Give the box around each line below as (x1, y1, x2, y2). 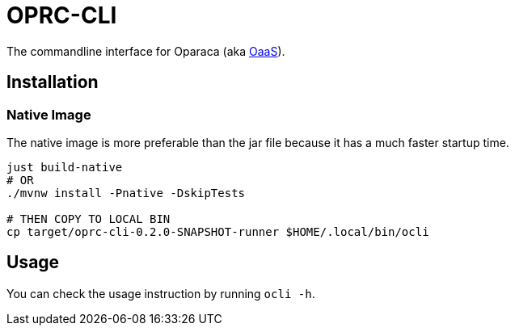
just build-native (6, 160, 123, 174)
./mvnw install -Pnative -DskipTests (6, 186, 246, 200)
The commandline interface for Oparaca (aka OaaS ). (6, 44, 285, 58)
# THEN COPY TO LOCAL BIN (6, 212, 171, 225)
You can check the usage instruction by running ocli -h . (6, 286, 315, 300)
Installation (6, 72, 99, 93)
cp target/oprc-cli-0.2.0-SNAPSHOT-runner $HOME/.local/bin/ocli (6, 225, 429, 238)
